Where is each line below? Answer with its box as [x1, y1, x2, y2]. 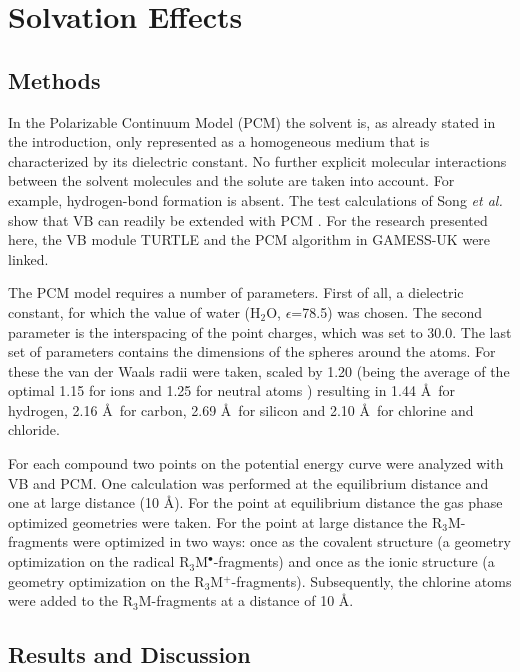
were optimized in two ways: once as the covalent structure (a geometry [72, 531, 511, 552]
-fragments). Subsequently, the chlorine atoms [231, 570, 512, 591]
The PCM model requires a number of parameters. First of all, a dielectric [8, 282, 464, 303]
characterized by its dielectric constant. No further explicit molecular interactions [8, 150, 507, 171]
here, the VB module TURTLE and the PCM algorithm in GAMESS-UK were [8, 229, 491, 250]
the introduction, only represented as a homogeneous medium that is [8, 131, 430, 152]
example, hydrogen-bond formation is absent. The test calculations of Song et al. [8, 189, 503, 210]
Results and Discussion [8, 639, 251, 670]
